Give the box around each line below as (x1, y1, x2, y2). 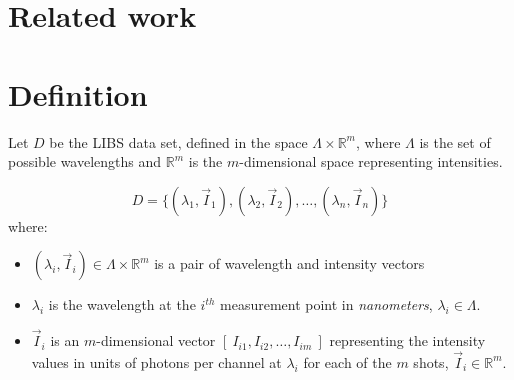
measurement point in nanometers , (220, 294, 433, 315)
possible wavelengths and (8, 151, 162, 172)
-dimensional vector (96, 330, 216, 351)
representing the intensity (329, 330, 486, 351)
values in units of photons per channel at (31, 351, 282, 372)
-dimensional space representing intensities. (239, 151, 503, 172)
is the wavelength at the (48, 294, 196, 315)
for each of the (303, 351, 392, 372)
